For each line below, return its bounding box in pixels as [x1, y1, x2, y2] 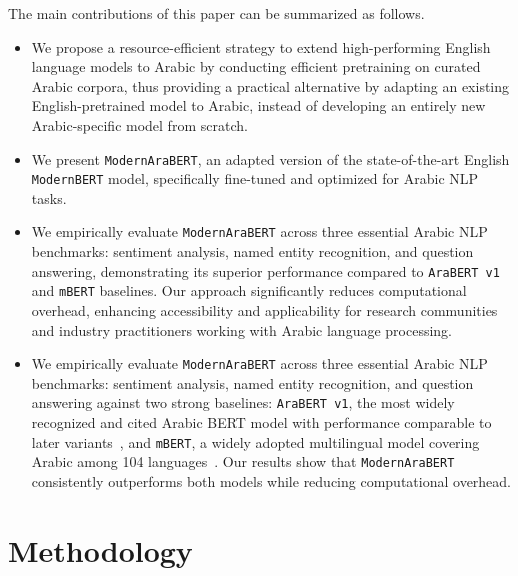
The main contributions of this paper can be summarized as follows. [8, 3, 425, 23]
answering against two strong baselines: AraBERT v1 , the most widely [31, 392, 455, 413]
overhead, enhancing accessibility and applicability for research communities [31, 300, 498, 321]
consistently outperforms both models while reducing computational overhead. [31, 471, 512, 492]
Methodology [8, 529, 193, 570]
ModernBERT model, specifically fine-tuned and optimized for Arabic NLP [31, 168, 479, 189]
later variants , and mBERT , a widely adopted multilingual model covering [31, 431, 480, 452]
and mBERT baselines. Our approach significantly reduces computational [31, 280, 467, 301]
